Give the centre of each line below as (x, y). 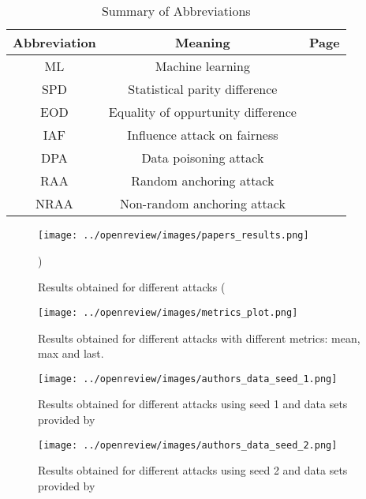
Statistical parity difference (203, 89)
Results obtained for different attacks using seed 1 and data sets (193, 404)
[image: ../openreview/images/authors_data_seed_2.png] (188, 445)
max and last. (71, 353)
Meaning (203, 42)
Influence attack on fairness (203, 135)
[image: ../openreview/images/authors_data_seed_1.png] (188, 379)
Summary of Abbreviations (176, 11)
